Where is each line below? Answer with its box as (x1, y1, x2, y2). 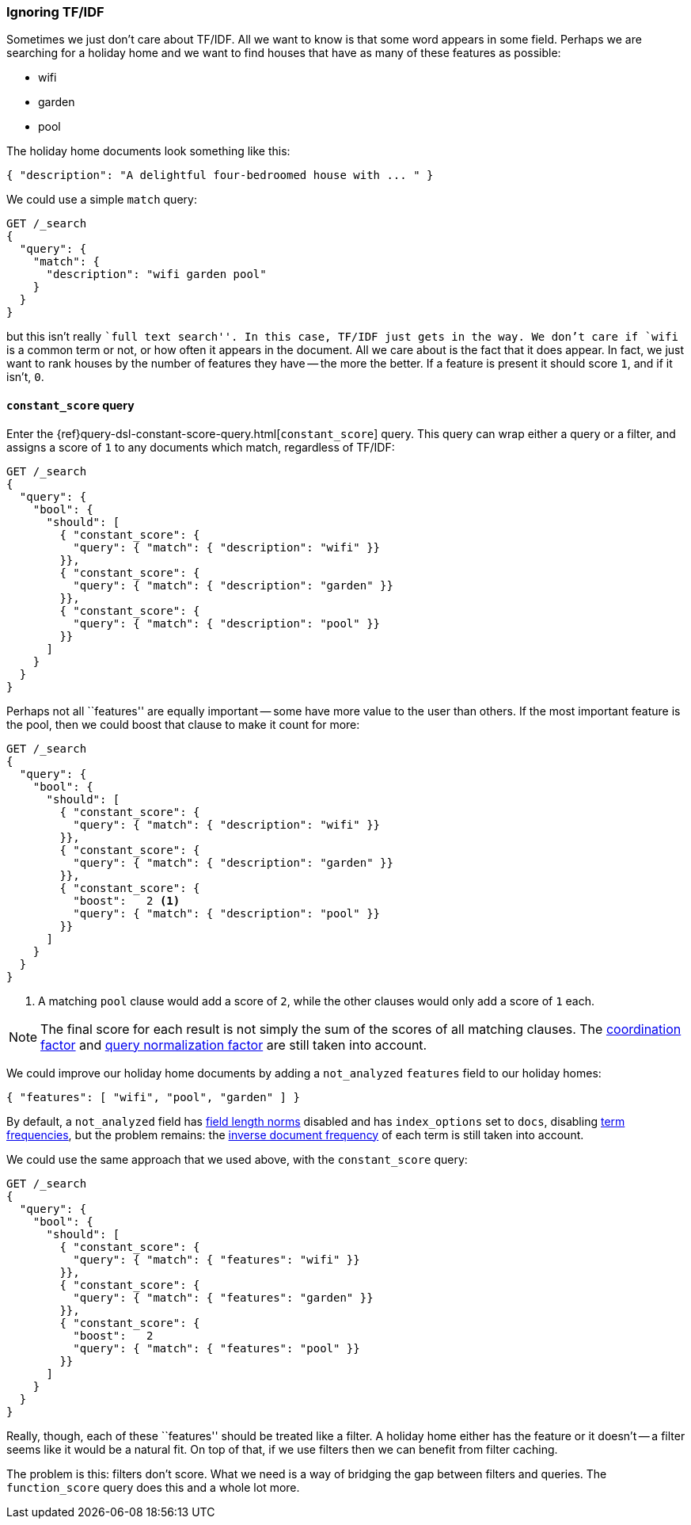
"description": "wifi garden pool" (46, 268, 267, 281)
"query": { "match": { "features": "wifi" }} (73, 1252, 360, 1266)
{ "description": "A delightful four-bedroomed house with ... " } (6, 169, 434, 182)
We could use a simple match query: (6, 193, 197, 207)
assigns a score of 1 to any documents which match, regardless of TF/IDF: (6, 440, 395, 454)
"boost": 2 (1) (73, 894, 180, 907)
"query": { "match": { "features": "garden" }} (73, 1291, 374, 1304)
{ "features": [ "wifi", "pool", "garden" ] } (6, 1090, 300, 1104)
